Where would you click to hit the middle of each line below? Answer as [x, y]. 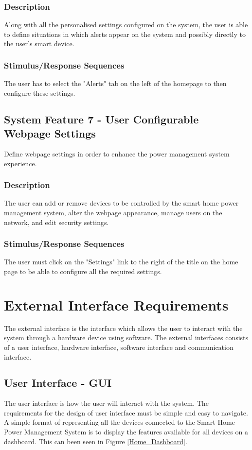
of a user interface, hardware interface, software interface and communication [119, 347]
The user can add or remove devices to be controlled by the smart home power [121, 203]
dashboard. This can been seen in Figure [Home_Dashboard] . [96, 441]
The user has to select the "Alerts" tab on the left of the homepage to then [115, 83]
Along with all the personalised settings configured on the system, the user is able [126, 25]
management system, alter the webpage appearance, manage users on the [113, 212]
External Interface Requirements [116, 304]
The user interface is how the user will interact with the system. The [106, 403]
